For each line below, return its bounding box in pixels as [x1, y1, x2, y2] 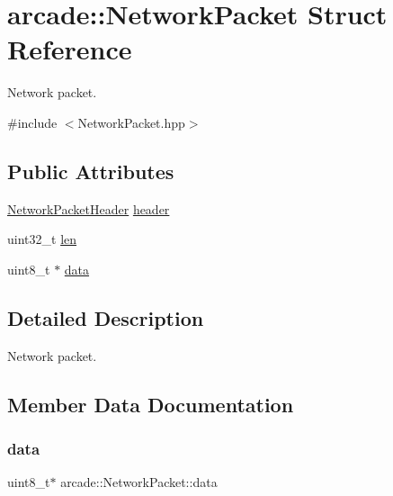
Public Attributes [7, 157, 174, 185]
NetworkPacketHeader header [7, 199, 170, 218]
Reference [7, 31, 132, 68]
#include [7, 113, 58, 131]
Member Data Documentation [7, 390, 294, 418]
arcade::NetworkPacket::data [60, 473, 218, 491]
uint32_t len [7, 230, 77, 248]
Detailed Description [7, 303, 204, 331]
